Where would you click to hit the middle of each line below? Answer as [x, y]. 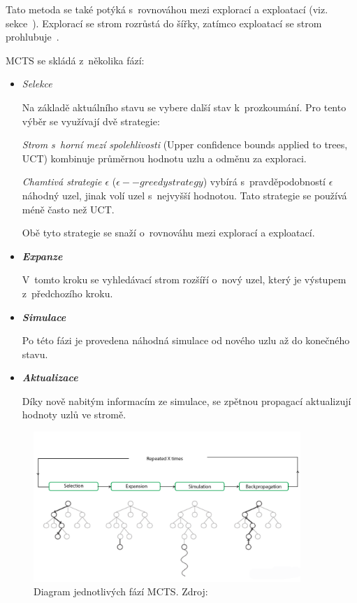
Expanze [42, 256]
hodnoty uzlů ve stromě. [74, 414]
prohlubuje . [32, 37]
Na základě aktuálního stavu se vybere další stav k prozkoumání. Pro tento [184, 107]
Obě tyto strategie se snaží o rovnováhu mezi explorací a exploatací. [168, 233]
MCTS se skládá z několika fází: [75, 60]
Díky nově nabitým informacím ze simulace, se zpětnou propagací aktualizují [187, 400]
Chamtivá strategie [62, 182]
